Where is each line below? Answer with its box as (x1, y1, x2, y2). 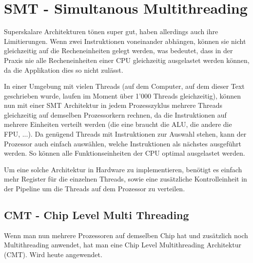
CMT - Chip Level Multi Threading (4, 207, 189, 223)
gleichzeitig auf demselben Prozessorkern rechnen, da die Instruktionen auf (4, 109, 227, 120)
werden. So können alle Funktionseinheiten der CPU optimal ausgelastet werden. (4, 148, 245, 158)
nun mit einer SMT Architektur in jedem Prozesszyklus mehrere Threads (4, 100, 222, 110)
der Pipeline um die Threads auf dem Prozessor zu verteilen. (4, 183, 185, 194)
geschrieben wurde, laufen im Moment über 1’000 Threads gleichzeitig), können (4, 90, 241, 101)
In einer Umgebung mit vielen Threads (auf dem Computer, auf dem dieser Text (4, 81, 245, 91)
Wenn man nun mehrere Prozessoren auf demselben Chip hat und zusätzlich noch (4, 230, 248, 240)
